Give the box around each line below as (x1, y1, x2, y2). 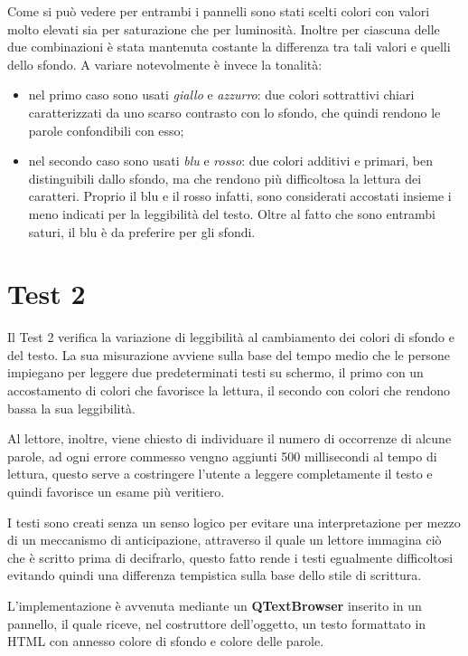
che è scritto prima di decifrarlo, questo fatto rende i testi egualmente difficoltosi (7, 547, 454, 566)
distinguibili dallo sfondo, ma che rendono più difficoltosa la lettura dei (28, 168, 422, 187)
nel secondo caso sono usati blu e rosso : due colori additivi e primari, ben (28, 151, 433, 170)
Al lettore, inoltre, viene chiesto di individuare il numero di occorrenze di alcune (7, 429, 452, 448)
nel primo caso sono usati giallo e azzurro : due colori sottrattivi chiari (28, 85, 415, 104)
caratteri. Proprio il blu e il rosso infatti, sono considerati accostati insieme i (28, 186, 452, 205)
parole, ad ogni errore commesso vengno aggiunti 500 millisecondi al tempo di (7, 446, 437, 465)
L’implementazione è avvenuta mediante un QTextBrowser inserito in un (7, 595, 422, 614)
